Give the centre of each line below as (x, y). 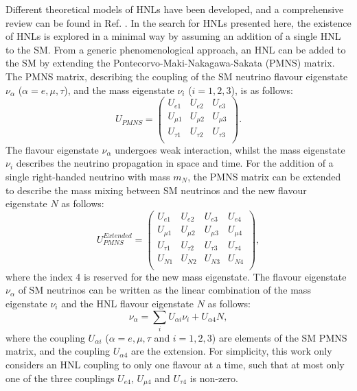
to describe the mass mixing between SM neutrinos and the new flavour (156, 190)
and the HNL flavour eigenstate (127, 303)
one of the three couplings (60, 378)
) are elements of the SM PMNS (279, 337)
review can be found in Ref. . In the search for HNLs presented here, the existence (178, 22)
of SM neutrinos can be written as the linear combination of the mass (164, 290)
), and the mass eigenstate (119, 90)
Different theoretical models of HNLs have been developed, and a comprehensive (175, 9)
